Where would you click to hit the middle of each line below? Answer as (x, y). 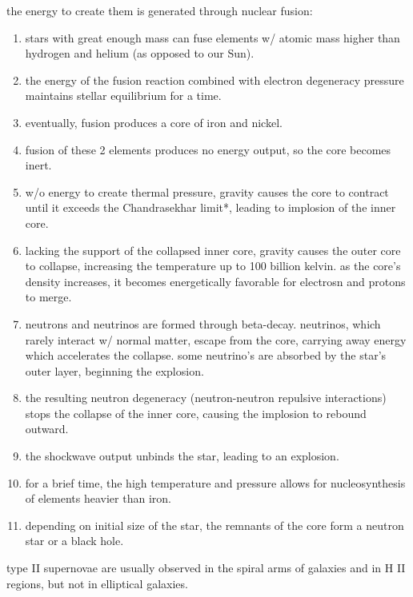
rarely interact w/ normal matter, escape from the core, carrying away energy (216, 339)
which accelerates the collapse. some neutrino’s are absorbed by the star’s (206, 355)
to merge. (48, 297)
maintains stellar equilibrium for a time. (123, 96)
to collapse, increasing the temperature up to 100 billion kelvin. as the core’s (213, 266)
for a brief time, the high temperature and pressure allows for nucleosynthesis (215, 482)
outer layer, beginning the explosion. (114, 370)
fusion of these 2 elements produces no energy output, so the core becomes (208, 149)
